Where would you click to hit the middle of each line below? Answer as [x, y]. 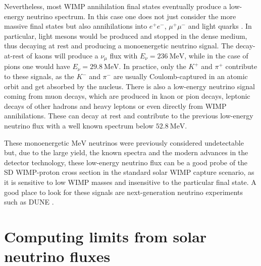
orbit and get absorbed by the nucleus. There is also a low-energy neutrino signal [129, 86]
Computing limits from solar [106, 236]
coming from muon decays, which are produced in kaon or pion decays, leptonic [127, 96]
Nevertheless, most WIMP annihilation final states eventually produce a [116, 6]
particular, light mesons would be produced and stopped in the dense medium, [126, 36]
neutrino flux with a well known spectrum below [79, 125]
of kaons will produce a [62, 55]
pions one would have [37, 66]
